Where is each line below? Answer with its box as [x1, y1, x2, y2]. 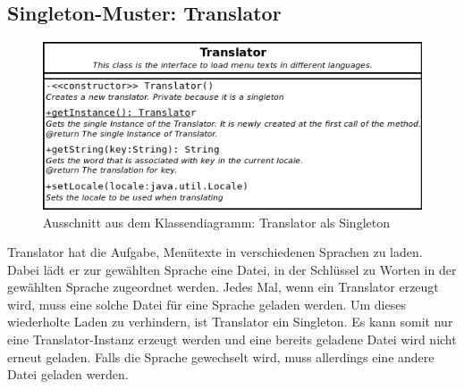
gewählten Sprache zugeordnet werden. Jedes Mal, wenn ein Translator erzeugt [7, 277, 439, 296]
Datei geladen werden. [7, 365, 129, 384]
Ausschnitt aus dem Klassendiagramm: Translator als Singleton [43, 212, 390, 231]
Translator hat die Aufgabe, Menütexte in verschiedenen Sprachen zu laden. [7, 243, 423, 261]
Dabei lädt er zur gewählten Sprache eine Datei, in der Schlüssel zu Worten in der [7, 260, 457, 278]
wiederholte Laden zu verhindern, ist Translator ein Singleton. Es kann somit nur [7, 312, 453, 331]
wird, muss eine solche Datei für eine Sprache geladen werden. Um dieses [7, 294, 406, 313]
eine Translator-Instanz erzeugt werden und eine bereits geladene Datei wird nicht [7, 330, 457, 349]
